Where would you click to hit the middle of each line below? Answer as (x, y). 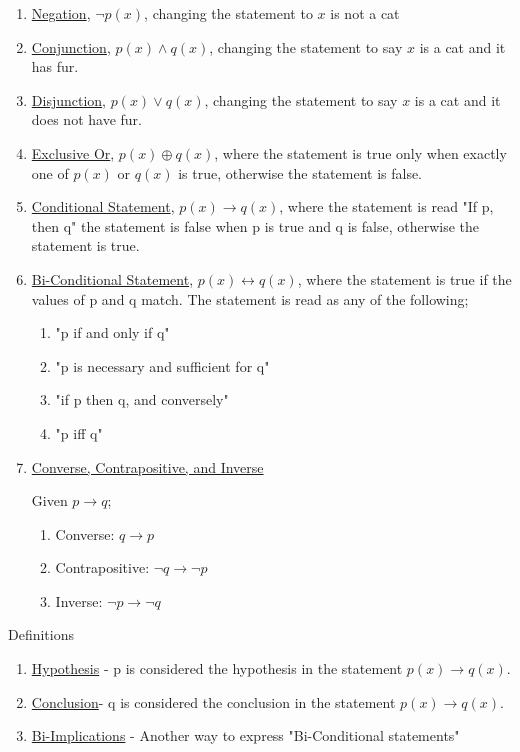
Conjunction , (71, 46)
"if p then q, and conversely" (142, 399)
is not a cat (365, 13)
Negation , (61, 13)
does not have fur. (86, 119)
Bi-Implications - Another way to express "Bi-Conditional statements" (245, 735)
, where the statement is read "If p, (386, 206)
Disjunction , (68, 99)
